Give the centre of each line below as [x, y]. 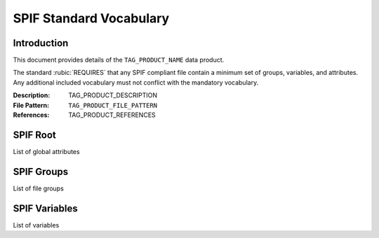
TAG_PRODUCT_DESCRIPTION [113, 95]
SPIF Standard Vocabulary [91, 18]
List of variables [36, 225]
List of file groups [39, 188]
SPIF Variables [45, 208]
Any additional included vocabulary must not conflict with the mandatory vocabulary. [136, 82]
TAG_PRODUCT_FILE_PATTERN [113, 105]
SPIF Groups [41, 171]
